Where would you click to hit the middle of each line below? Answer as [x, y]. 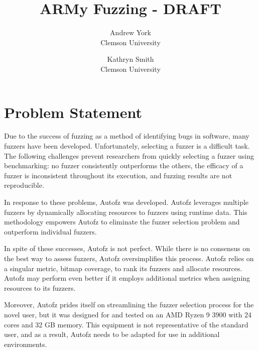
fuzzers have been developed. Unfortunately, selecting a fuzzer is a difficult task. [127, 146]
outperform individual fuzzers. [50, 231]
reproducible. [24, 185]
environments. [26, 344]
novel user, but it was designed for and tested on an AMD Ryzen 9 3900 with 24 [128, 314]
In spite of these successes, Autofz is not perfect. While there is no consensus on [127, 248]
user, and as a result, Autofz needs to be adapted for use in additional [112, 334]
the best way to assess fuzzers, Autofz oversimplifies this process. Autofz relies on [129, 258]
